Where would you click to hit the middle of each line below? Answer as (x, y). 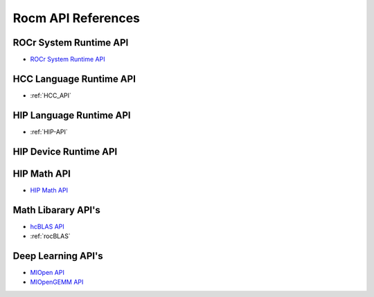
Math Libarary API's (56, 210)
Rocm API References (77, 18)
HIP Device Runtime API (65, 151)
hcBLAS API (47, 226)
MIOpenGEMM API (57, 282)
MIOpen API (47, 272)
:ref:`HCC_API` (51, 95)
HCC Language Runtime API (74, 79)
